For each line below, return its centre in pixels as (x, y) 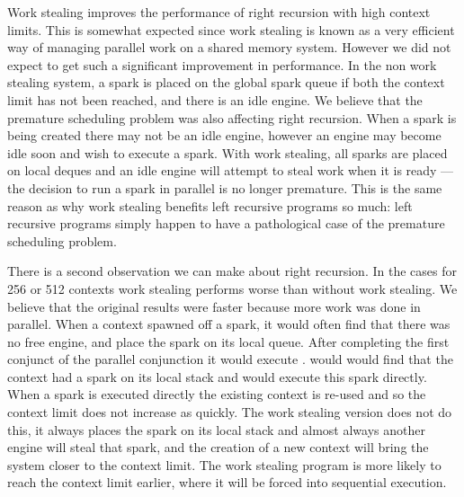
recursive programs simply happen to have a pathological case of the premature (226, 223)
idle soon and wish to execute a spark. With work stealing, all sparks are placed (228, 152)
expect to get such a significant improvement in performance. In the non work (222, 64)
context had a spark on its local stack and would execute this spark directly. (217, 376)
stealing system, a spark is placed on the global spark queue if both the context (226, 82)
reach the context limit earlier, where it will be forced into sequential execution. (227, 482)
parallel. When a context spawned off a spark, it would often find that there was (229, 324)
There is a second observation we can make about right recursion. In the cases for (232, 271)
